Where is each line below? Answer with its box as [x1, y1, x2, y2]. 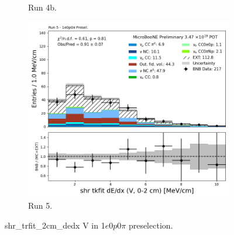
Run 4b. [28, 1, 57, 13]
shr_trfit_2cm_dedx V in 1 [5, 219, 105, 231]
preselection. [128, 219, 173, 231]
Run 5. [28, 199, 53, 212]
